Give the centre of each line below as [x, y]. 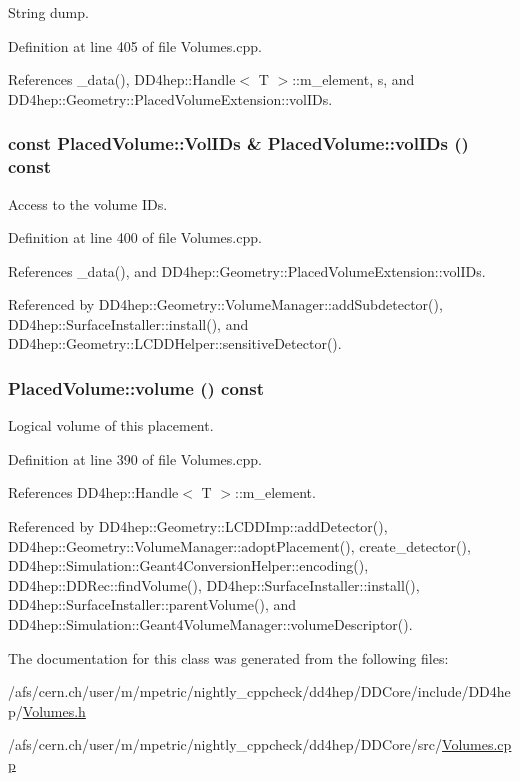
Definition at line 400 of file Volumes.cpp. [135, 237]
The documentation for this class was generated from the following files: [228, 657]
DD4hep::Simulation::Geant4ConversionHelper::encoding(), [188, 565]
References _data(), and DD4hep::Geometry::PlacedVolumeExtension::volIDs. [247, 270]
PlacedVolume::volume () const [136, 388]
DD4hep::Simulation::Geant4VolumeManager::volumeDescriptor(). [210, 624]
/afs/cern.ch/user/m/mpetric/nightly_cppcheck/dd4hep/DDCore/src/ [225, 744]
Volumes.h [54, 710]
